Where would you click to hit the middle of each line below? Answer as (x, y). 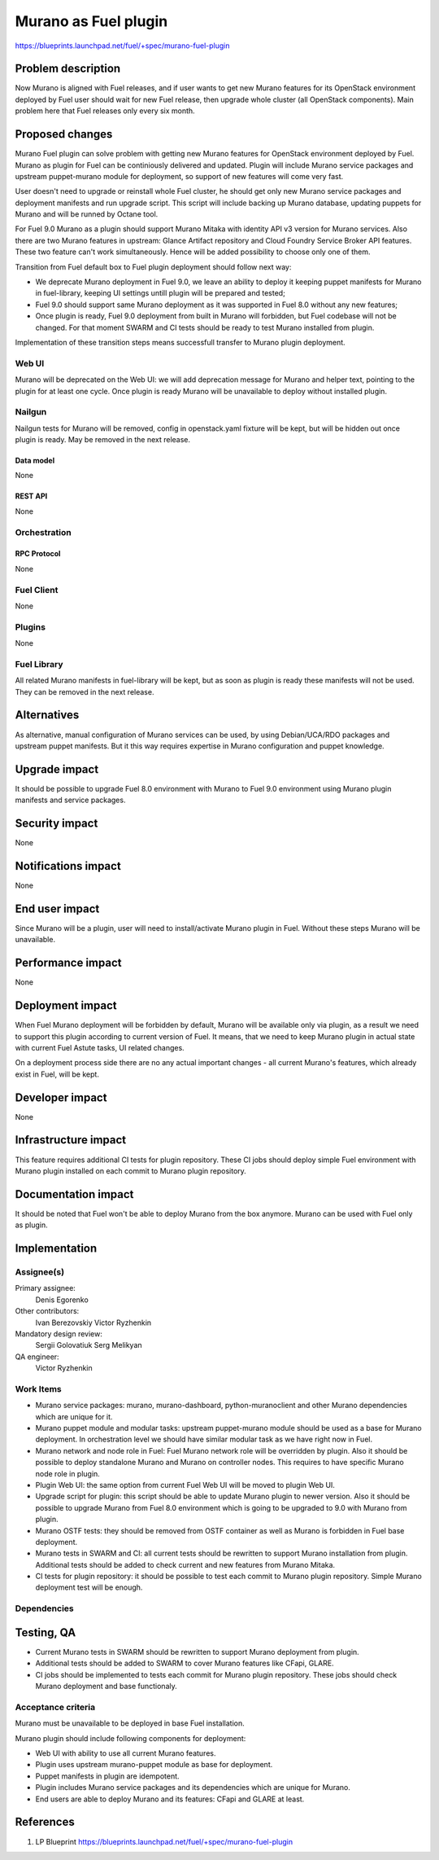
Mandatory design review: (59, 1334)
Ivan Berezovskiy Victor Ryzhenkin (93, 1323)
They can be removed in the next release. (85, 691)
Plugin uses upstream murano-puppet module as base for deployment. (154, 1765)
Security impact (57, 824)
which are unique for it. (74, 1416)
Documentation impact (74, 1194)
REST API (31, 496)
